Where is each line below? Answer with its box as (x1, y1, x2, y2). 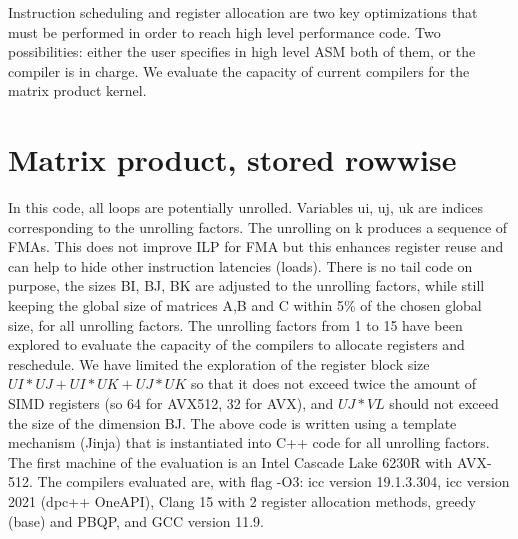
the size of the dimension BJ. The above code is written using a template (8, 412, 457, 433)
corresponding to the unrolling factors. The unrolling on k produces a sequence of (8, 216, 508, 237)
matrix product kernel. (8, 80, 147, 101)
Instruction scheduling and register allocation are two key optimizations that (8, 2, 478, 22)
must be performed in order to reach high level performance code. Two (8, 21, 441, 42)
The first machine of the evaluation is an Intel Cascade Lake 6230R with (8, 451, 453, 472)
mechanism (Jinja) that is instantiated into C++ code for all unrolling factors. (8, 432, 490, 453)
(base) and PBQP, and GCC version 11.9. (8, 510, 265, 531)
